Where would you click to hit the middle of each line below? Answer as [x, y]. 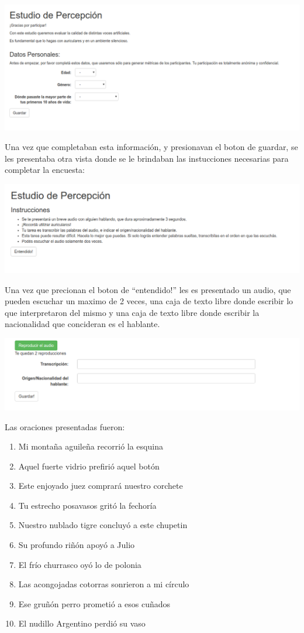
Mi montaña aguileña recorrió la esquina [91, 446]
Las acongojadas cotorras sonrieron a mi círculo [104, 584]
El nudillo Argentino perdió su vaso [82, 623]
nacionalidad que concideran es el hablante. [82, 324]
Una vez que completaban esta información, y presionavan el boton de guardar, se [151, 147]
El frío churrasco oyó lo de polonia [80, 564]
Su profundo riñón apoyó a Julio [77, 545]
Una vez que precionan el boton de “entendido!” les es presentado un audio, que [148, 289]
